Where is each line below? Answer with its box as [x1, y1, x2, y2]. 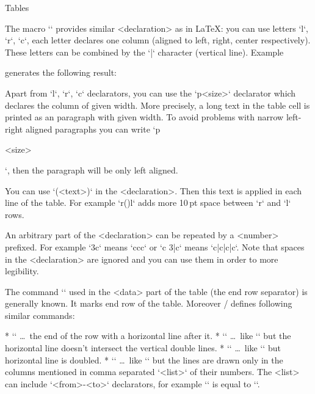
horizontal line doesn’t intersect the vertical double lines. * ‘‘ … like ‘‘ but [5, 341, 281, 354]
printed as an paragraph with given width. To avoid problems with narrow [5, 111, 284, 123]
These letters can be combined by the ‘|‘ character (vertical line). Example [5, 45, 284, 58]
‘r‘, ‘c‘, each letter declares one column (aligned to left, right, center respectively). [5, 34, 311, 46]
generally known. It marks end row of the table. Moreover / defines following [5, 297, 292, 310]
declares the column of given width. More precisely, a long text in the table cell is [5, 98, 310, 111]
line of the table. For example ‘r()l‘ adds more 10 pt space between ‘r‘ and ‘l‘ [5, 196, 291, 209]
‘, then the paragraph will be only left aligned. [5, 163, 178, 176]
